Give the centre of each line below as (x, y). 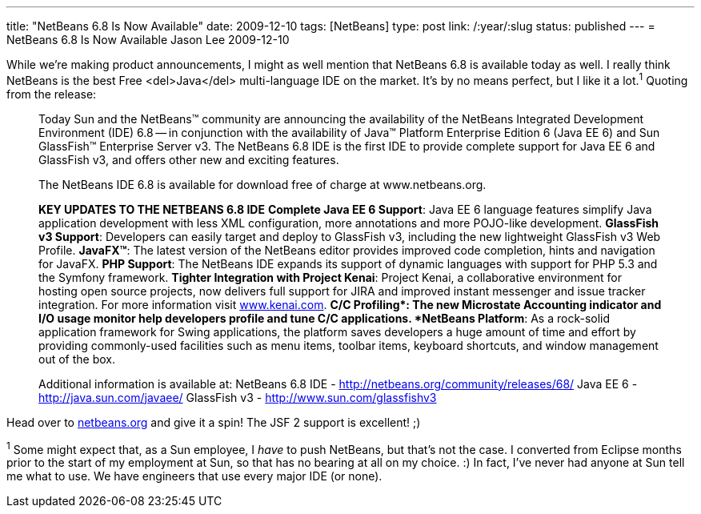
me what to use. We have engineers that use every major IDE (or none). (194, 476)
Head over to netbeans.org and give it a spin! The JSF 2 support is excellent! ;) (214, 422)
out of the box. (77, 359)
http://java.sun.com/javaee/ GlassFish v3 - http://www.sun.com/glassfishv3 (238, 397)
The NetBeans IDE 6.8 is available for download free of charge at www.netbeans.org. (262, 184)
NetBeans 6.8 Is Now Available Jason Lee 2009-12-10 (148, 40)
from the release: (52, 94)
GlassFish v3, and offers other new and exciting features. (189, 159)
